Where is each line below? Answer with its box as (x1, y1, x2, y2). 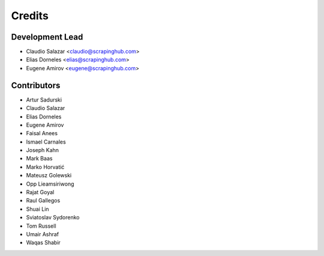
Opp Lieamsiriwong (26, 180, 74, 187)
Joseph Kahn (26, 147, 59, 154)
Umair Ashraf (26, 231, 59, 237)
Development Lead (11, 32, 83, 42)
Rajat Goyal (26, 189, 55, 196)
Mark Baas (26, 155, 53, 162)
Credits (11, 9, 49, 22)
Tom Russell (26, 222, 56, 230)
